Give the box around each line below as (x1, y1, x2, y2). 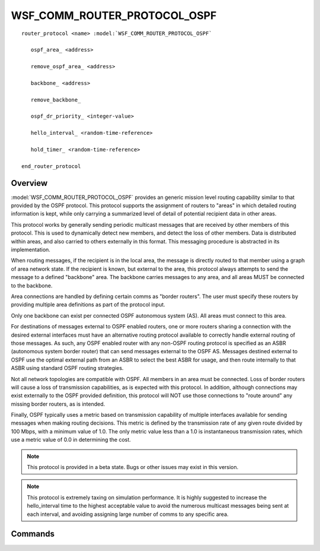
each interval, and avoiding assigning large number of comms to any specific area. (27, 511, 229, 518)
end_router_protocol (21, 163, 81, 169)
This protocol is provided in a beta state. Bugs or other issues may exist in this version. (27, 464, 239, 471)
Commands (11, 529, 55, 539)
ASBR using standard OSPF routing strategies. (11, 365, 124, 372)
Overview (11, 178, 48, 188)
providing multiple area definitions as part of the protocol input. (11, 301, 165, 308)
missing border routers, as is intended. (11, 400, 105, 407)
